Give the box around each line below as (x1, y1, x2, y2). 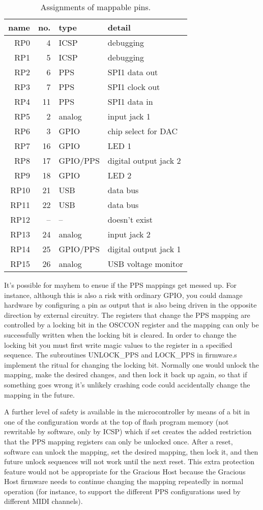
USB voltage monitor (107, 258, 183, 269)
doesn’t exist (107, 214, 153, 225)
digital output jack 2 (107, 155, 181, 166)
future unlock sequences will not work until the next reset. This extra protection (4, 456, 255, 467)
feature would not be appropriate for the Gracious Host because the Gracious (4, 466, 246, 476)
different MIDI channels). (4, 496, 83, 506)
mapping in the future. (4, 389, 75, 400)
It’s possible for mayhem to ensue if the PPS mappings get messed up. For (4, 280, 237, 290)
